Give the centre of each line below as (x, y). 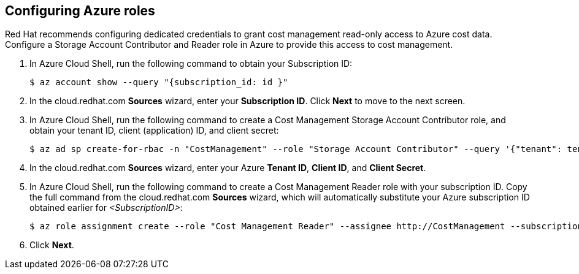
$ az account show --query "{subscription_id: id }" (159, 82)
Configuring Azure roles (80, 11)
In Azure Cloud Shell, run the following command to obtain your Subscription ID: (191, 64)
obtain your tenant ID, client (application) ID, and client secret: (154, 131)
